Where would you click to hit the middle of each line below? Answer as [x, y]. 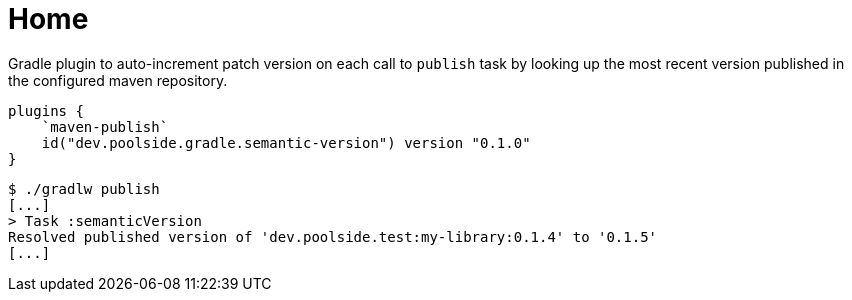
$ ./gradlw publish [84, 188]
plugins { [46, 110]
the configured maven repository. [118, 80]
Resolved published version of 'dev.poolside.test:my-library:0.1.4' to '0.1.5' [333, 236]
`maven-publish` [105, 126]
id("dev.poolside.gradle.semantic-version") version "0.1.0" [286, 142]
